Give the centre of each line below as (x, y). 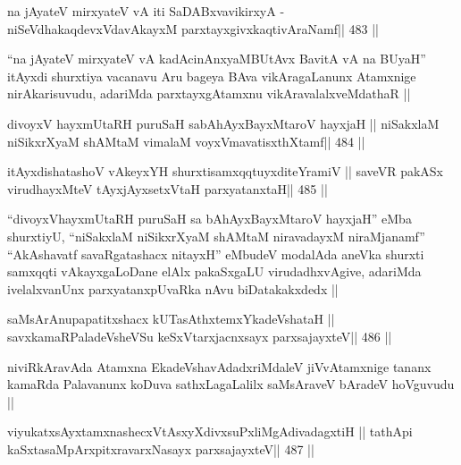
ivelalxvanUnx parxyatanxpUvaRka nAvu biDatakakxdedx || (173, 288)
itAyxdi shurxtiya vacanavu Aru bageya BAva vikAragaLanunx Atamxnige (212, 76)
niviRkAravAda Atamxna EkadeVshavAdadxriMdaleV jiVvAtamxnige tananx (219, 366)
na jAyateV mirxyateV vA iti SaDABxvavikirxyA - (146, 11)
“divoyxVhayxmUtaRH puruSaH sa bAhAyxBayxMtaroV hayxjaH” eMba (210, 219)
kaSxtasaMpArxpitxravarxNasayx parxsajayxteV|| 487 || (161, 448)
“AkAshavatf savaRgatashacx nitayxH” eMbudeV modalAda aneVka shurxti (216, 254)
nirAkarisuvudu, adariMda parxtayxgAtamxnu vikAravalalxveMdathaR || (209, 93)
